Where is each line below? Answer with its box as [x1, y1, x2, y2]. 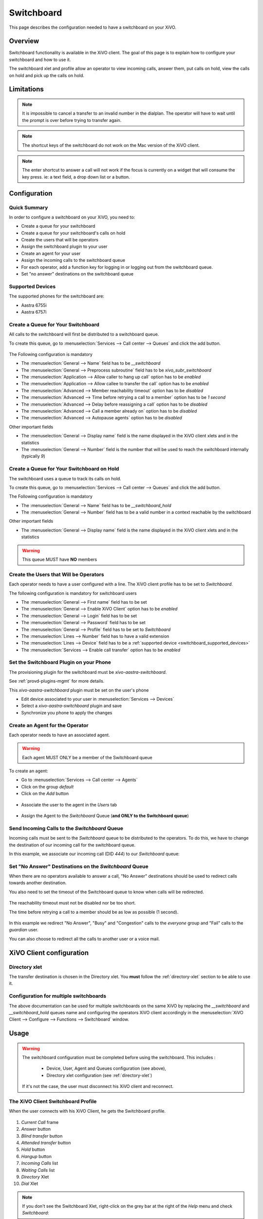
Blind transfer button [21, 1133, 63, 1139]
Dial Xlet [21, 1180, 38, 1187]
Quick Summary [9, 204, 48, 211]
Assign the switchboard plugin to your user [21, 244, 108, 250]
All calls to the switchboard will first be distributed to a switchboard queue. [9, 332, 159, 337]
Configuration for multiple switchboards [9, 993, 107, 1000]
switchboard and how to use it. [9, 57, 71, 62]
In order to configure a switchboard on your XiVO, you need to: [9, 214, 135, 220]
